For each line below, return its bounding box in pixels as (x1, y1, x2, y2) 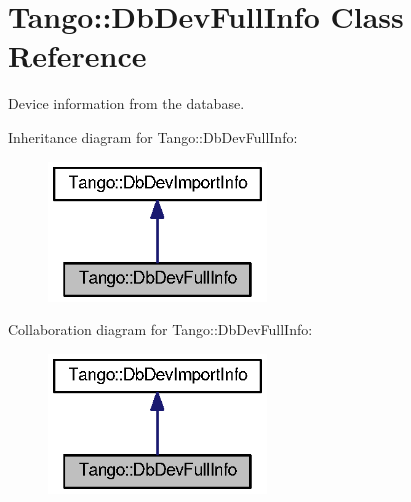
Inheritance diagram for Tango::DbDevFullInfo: (8, 126, 298, 147)
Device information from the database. (8, 93, 245, 114)
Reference (8, 35, 147, 76)
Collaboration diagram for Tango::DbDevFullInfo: (8, 319, 313, 340)
